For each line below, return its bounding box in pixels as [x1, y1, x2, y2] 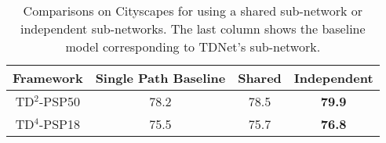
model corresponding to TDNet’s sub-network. [65, 38, 321, 55]
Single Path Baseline [95, 69, 226, 87]
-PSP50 [38, 92, 80, 110]
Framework [13, 69, 83, 87]
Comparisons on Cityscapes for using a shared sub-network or [23, 2, 362, 20]
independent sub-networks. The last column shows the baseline [20, 20, 366, 38]
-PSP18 [38, 115, 80, 133]
